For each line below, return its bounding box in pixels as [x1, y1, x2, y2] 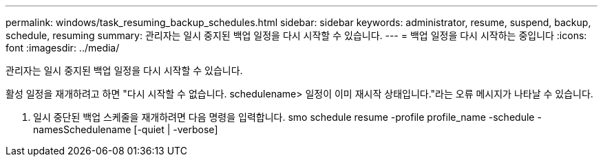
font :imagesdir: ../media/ [6, 42, 120, 54]
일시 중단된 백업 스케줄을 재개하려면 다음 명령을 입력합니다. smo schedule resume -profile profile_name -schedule [33, 111, 535, 123]
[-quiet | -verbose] [134, 124, 218, 135]
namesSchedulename [33, 124, 131, 135]
